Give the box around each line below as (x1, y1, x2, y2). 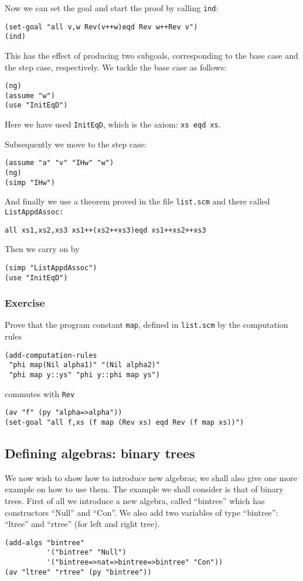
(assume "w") (5, 91, 55, 100)
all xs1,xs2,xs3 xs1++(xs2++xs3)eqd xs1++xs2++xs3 (5, 226, 206, 234)
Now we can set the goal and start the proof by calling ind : (5, 2, 219, 14)
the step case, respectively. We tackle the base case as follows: (5, 61, 227, 73)
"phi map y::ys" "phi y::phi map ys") (9, 371, 160, 379)
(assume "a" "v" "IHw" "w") (5, 159, 114, 167)
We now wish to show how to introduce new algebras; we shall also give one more (5, 471, 297, 483)
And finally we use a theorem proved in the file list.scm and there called (5, 195, 270, 207)
